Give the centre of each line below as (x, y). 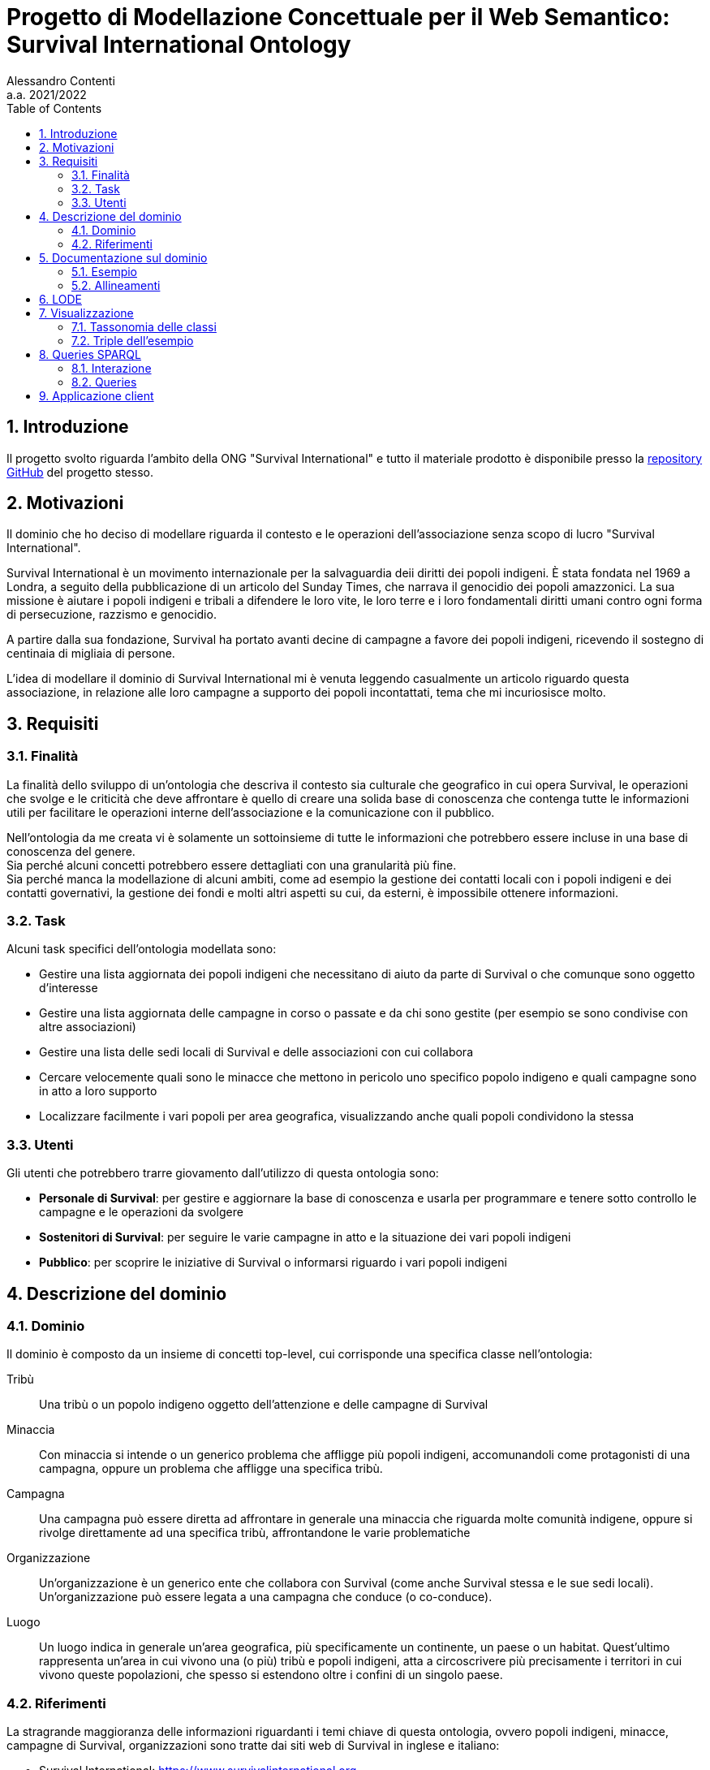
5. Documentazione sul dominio (123, 257)
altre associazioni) (88, 1027)
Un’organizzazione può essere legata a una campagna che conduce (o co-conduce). (266, 1597)
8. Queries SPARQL (90, 354)
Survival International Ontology (179, 45)
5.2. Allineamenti (116, 285)
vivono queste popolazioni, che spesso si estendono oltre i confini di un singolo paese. (271, 1675)
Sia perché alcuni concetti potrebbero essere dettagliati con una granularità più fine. (232, 865)
